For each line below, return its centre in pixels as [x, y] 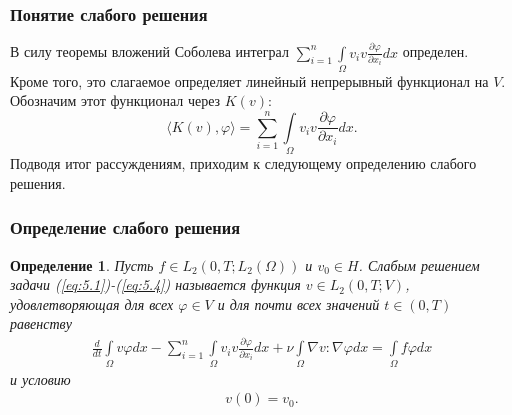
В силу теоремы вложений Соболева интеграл [149, 51]
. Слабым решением [419, 264]
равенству [41, 323]
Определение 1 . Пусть [82, 264]
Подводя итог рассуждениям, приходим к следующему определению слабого [243, 163]
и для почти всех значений [298, 303]
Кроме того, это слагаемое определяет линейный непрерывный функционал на [249, 80]
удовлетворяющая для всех [92, 303]
